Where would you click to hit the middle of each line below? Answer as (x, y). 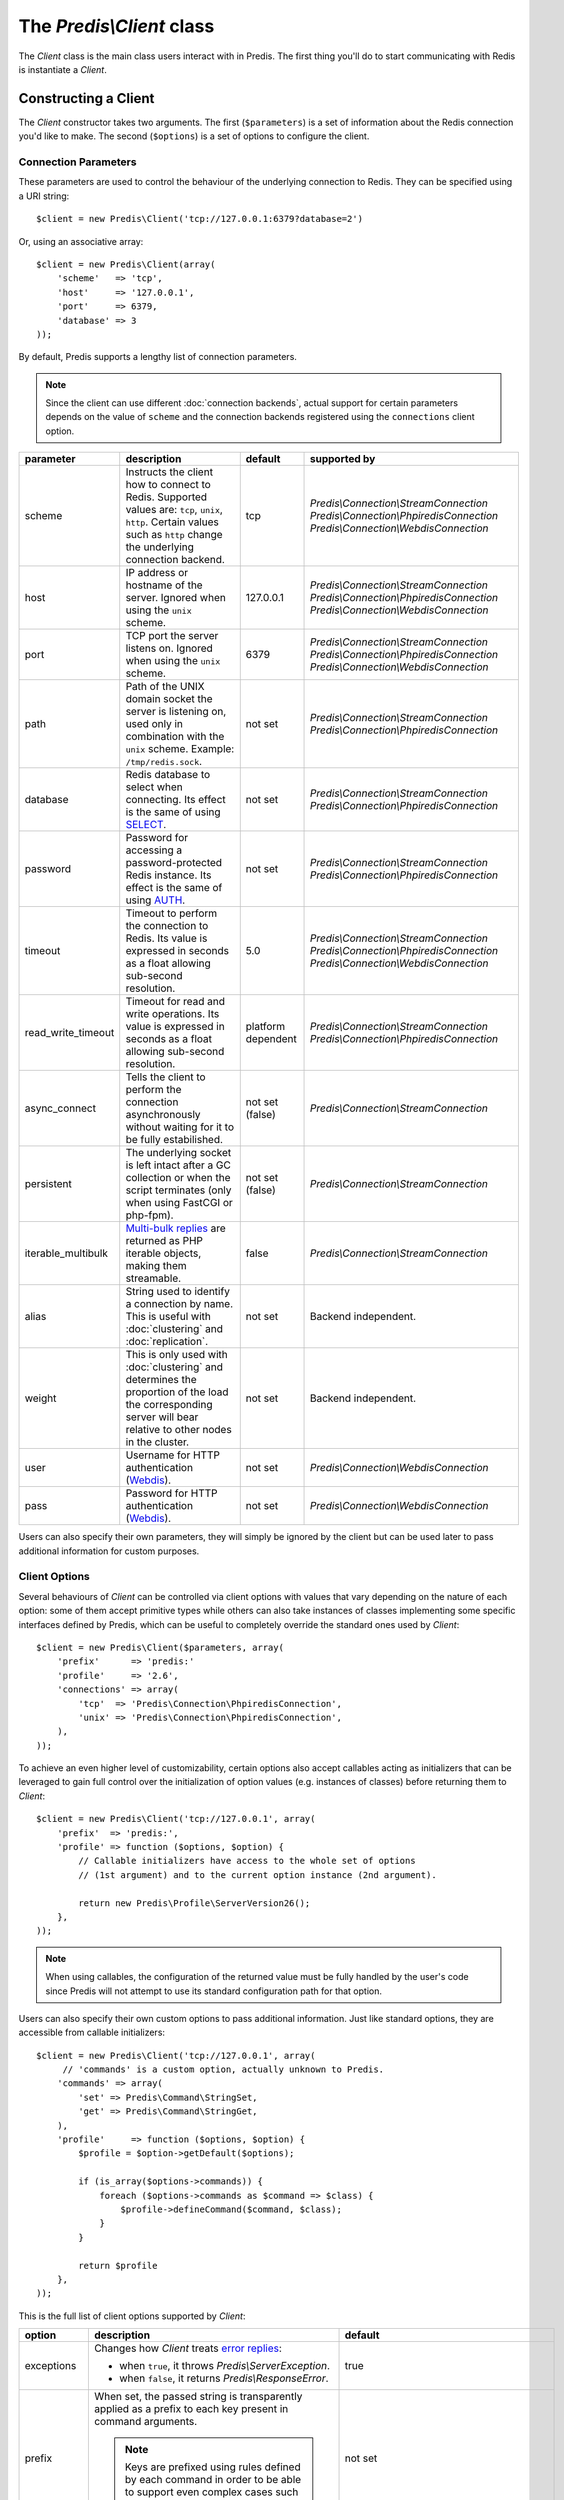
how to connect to (168, 485)
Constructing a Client (86, 98)
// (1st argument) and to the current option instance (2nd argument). (257, 1874)
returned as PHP (164, 1241)
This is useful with (168, 1317)
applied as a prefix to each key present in (191, 2409)
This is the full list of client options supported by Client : (132, 2316)
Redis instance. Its (168, 875)
